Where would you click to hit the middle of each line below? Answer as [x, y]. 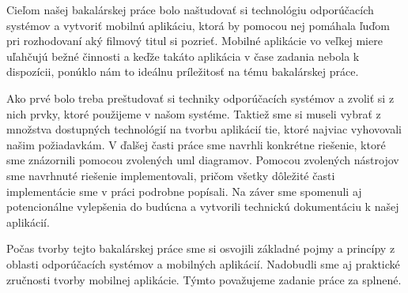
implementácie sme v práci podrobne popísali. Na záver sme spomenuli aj [184, 191]
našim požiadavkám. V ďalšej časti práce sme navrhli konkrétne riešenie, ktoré [196, 144]
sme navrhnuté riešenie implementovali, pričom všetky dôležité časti [171, 175]
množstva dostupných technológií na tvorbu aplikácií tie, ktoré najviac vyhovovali [204, 129]
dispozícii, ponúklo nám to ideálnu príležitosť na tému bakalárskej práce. [183, 71]
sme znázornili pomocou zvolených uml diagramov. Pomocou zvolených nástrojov [203, 160]
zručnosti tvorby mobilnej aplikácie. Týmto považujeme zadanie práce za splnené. [204, 279]
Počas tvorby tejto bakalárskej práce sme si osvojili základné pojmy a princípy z [201, 248]
